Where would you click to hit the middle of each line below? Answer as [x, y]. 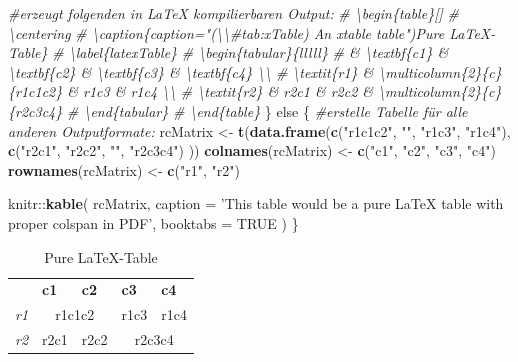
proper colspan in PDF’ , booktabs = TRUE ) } [153, 222]
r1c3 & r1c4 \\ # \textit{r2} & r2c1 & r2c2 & [228, 91]
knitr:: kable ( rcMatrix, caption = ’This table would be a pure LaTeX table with [256, 203]
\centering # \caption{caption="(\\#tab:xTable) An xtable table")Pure [226, 32]
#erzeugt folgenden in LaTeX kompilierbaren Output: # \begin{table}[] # [233, 13]
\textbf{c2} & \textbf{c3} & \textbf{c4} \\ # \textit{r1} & [191, 71]
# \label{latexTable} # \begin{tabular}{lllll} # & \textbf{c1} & [250, 52]
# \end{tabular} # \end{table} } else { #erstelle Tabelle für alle [267, 110]
